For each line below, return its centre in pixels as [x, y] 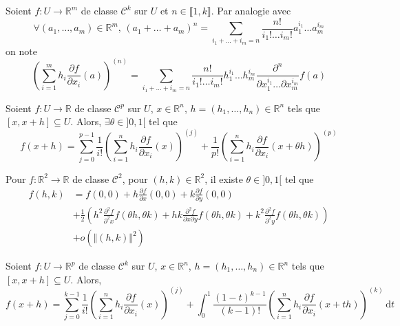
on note [21, 51]
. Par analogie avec [251, 10]
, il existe [224, 178]
